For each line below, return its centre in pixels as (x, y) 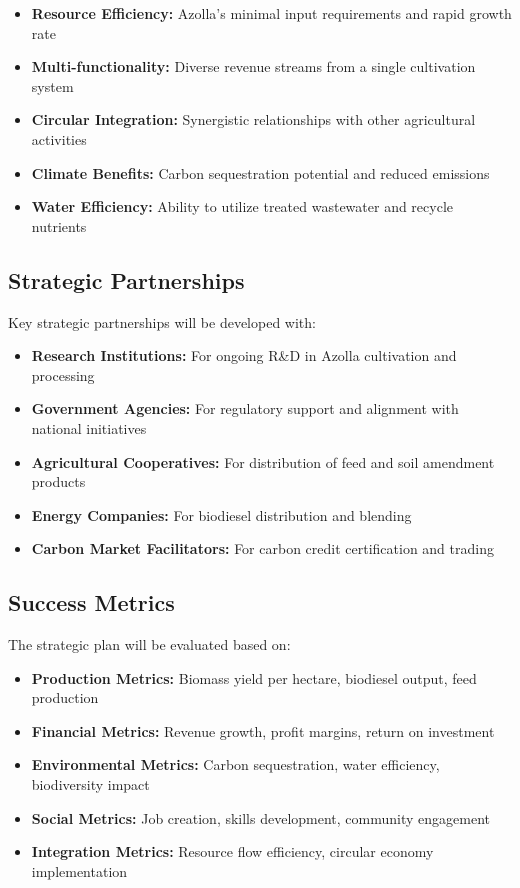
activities (59, 138)
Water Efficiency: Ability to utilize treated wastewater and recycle (242, 206)
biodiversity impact (90, 784)
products (58, 481)
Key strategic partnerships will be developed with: (162, 321)
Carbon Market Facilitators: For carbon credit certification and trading (262, 548)
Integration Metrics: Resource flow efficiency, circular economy (232, 851)
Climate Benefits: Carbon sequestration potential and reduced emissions (260, 172)
